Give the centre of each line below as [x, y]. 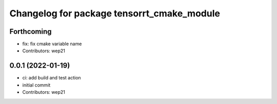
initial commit [36, 85]
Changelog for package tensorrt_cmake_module [115, 13]
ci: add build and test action [52, 78]
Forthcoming [31, 32]
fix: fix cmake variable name [52, 44]
